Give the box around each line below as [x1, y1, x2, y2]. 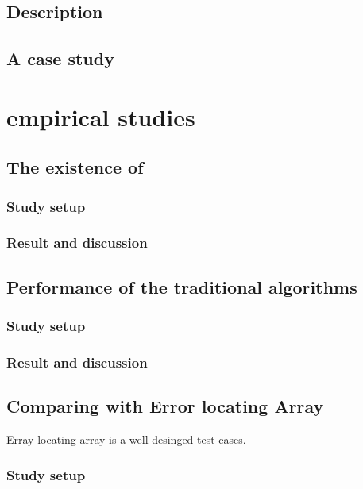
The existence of [6, 155, 144, 179]
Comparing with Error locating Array [6, 394, 324, 418]
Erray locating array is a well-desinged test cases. [6, 431, 246, 448]
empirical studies [6, 100, 195, 133]
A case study [6, 46, 114, 71]
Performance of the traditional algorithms [6, 274, 357, 298]
